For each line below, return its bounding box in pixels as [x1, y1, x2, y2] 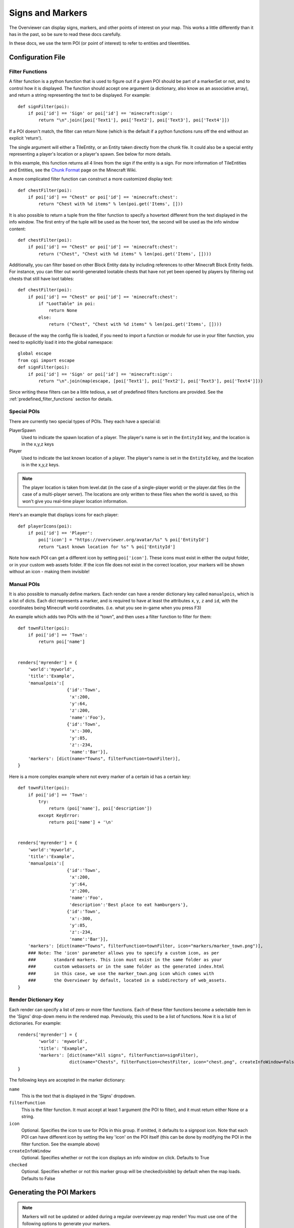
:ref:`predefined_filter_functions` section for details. [9, 396, 113, 402]
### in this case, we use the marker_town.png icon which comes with [27, 971, 214, 976]
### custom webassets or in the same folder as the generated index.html [27, 964, 225, 970]
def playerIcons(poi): [18, 523, 73, 529]
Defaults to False [21, 1175, 56, 1181]
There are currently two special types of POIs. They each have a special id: [9, 418, 161, 424]
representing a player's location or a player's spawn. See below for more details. [9, 151, 171, 157]
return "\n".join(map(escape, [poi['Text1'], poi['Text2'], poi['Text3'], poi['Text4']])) [38, 378, 263, 384]
